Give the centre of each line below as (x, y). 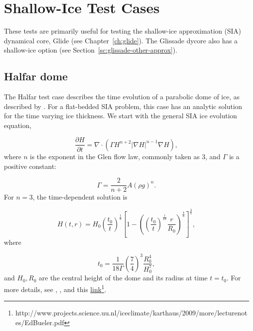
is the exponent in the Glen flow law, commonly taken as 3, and (125, 156)
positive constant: (30, 166)
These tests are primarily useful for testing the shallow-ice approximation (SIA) (123, 31)
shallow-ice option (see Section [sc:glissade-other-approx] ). (91, 50)
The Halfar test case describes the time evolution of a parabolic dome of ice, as (122, 97)
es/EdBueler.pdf (40, 322)
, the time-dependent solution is (80, 197)
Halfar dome (36, 76)
